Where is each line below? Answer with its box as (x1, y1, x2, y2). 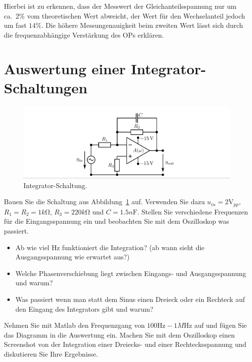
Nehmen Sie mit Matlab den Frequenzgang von (4, 320, 145, 330)
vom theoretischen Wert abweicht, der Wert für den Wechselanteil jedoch (27, 10, 245, 21)
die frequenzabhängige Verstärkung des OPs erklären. (4, 29, 164, 40)
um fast (4, 20, 27, 30)
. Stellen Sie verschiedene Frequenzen (137, 206, 248, 216)
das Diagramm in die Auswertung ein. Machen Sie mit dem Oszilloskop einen (4, 329, 235, 340)
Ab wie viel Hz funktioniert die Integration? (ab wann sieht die (15, 242, 205, 252)
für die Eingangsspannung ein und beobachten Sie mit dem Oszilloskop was (4, 216, 230, 226)
